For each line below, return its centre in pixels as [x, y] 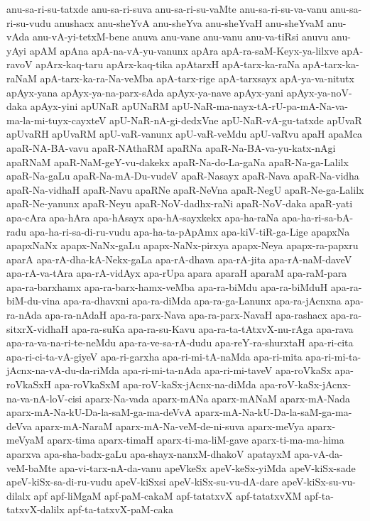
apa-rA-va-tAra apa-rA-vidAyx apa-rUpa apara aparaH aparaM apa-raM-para [177, 273]
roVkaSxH [29, 384]
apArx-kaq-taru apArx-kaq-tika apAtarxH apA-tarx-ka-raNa [168, 64]
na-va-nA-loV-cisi [44, 398]
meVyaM [25, 440]
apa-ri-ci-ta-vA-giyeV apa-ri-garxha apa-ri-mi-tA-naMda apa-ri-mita [154, 356]
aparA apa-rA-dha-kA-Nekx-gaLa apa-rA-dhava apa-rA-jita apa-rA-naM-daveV [179, 259]
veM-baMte [31, 467]
